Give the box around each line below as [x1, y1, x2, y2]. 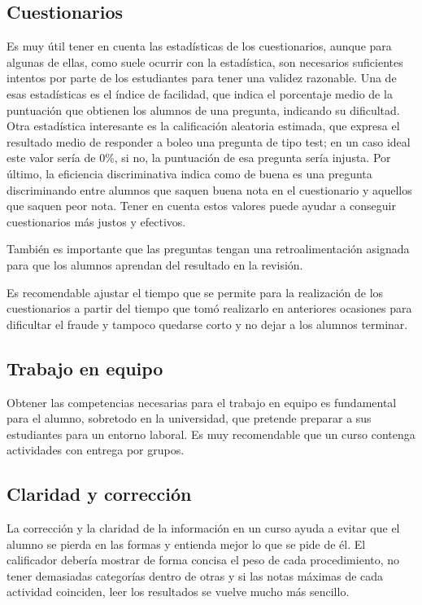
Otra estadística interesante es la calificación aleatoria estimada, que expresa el [7, 117, 400, 134]
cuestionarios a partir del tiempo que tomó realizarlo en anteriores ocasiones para [7, 300, 412, 317]
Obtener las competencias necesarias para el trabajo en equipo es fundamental [7, 393, 397, 410]
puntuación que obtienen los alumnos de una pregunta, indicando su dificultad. [7, 101, 400, 118]
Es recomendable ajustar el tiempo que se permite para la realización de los [7, 283, 384, 300]
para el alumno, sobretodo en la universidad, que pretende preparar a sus [7, 410, 372, 427]
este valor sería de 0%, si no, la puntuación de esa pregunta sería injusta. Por [7, 149, 391, 166]
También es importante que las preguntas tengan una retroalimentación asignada [7, 240, 410, 257]
